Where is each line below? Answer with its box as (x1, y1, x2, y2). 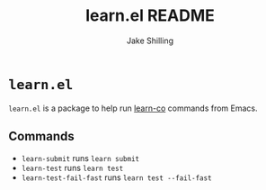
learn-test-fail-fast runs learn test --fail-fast (21, 172, 212, 183)
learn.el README (85, 5, 215, 26)
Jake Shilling (126, 35, 174, 46)
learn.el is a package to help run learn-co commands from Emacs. (8, 103, 258, 113)
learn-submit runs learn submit (21, 152, 140, 163)
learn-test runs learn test (21, 162, 124, 173)
